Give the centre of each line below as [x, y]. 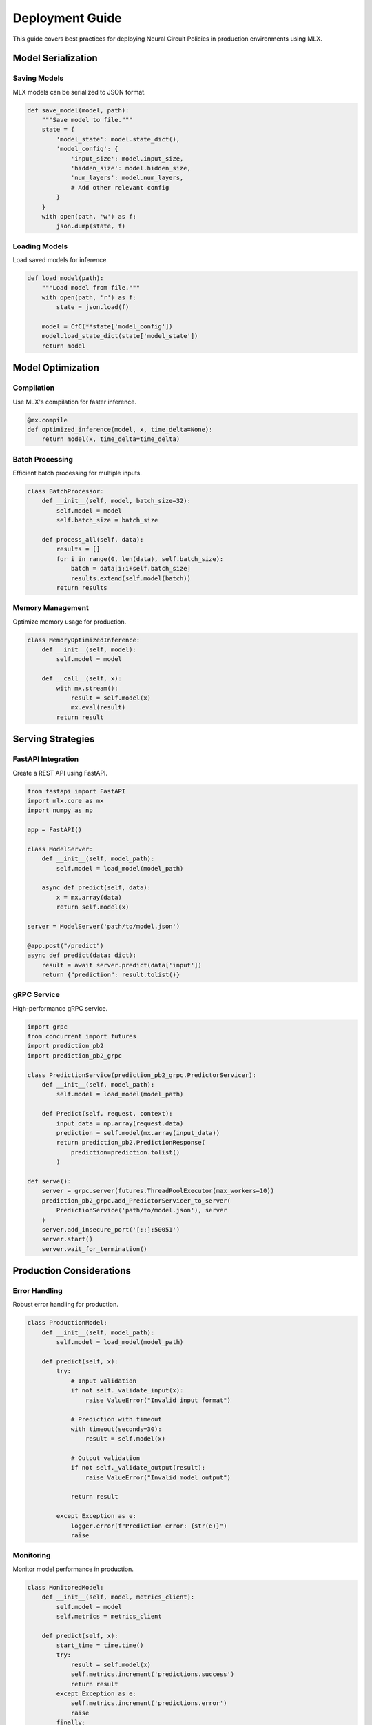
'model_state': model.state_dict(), [118, 139]
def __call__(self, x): [82, 679]
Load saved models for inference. [60, 260]
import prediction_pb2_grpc [74, 1055]
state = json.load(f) [93, 307]
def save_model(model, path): [78, 110]
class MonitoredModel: [65, 1587]
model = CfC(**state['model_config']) [107, 327]
